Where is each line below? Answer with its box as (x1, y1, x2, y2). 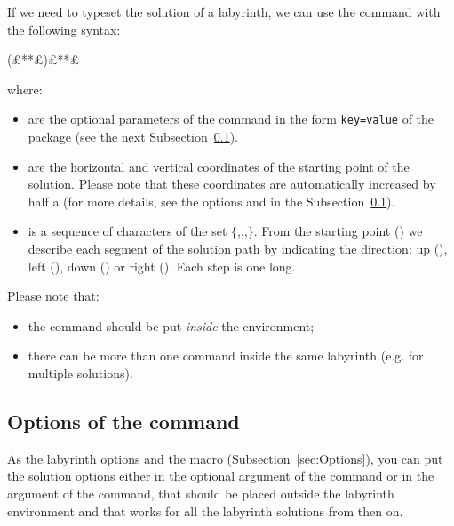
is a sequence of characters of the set (28, 222, 227, 240)
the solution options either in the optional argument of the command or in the (7, 466, 434, 485)
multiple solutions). (28, 363, 133, 382)
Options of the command (7, 407, 240, 434)
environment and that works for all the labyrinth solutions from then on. (7, 501, 403, 520)
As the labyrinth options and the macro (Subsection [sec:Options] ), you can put (7, 449, 443, 467)
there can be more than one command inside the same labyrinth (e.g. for (28, 346, 424, 365)
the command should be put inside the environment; (28, 316, 315, 335)
